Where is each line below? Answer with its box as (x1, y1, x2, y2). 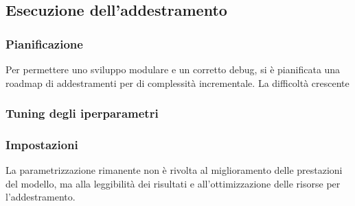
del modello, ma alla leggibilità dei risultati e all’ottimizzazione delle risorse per (5, 176, 341, 190)
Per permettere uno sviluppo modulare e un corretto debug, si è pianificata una (5, 62, 341, 76)
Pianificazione (5, 35, 83, 52)
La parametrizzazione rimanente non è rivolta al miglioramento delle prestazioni (5, 163, 343, 177)
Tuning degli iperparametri (5, 105, 159, 122)
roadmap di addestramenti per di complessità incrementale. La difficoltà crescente (5, 75, 350, 90)
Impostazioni (5, 136, 78, 153)
